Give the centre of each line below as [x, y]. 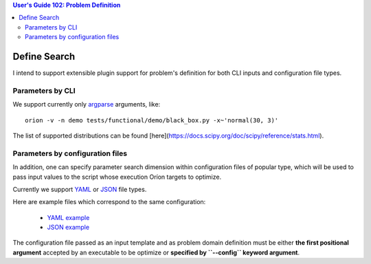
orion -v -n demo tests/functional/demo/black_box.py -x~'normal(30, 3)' [152, 120]
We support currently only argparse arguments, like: [87, 104]
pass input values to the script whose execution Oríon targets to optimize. [117, 177]
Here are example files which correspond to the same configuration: [109, 202]
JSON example [68, 228]
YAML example [68, 217]
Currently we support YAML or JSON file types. [80, 189]
